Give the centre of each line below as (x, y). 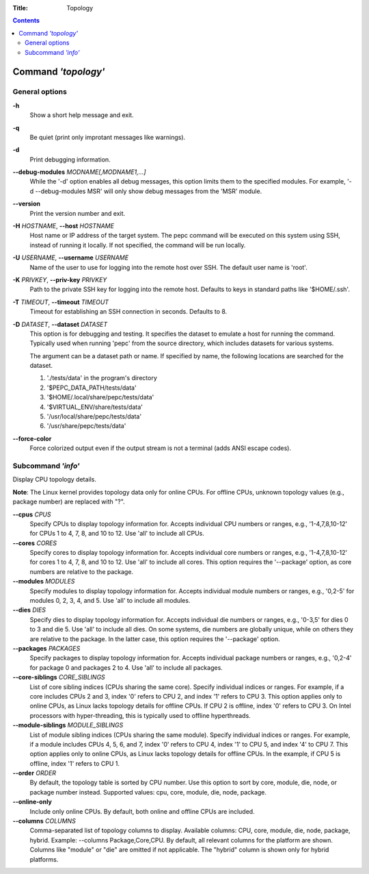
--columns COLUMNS (44, 821)
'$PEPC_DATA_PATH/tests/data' (92, 388)
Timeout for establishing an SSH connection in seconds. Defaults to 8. (128, 312)
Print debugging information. (70, 159)
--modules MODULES (44, 582)
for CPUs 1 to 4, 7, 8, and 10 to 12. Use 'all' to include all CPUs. (117, 534)
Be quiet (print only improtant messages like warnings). (108, 137)
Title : (20, 8)
